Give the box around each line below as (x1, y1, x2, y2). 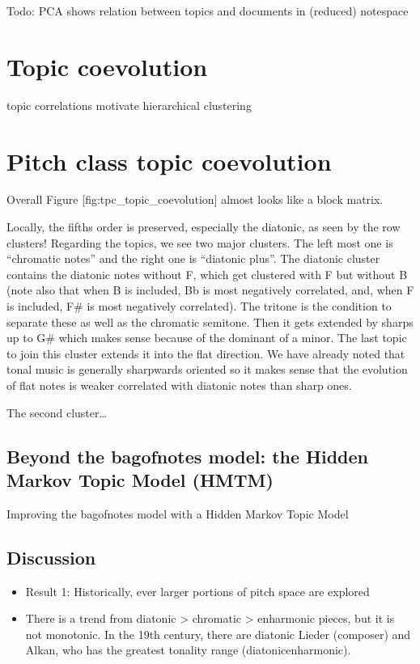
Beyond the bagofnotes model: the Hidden (6, 443, 369, 468)
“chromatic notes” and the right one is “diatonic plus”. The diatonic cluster (6, 250, 380, 267)
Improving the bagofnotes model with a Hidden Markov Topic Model (6, 505, 349, 522)
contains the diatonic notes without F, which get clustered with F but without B (6, 265, 408, 282)
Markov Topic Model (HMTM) (6, 467, 274, 492)
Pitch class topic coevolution (6, 144, 332, 177)
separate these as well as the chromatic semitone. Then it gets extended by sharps (6, 313, 414, 330)
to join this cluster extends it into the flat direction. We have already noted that (6, 345, 405, 362)
